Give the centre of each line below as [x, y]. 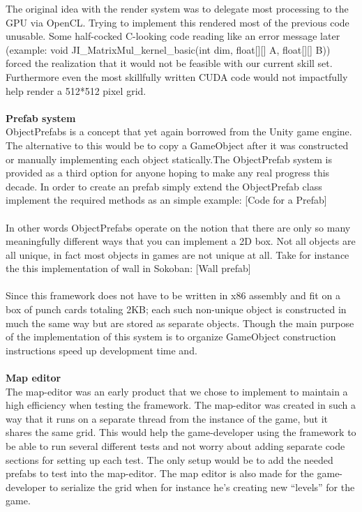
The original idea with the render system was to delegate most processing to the [177, 8]
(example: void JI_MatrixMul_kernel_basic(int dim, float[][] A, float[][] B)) [168, 49]
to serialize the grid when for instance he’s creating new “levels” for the [202, 487]
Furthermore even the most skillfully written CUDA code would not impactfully [177, 76]
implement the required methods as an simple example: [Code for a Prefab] [166, 200]
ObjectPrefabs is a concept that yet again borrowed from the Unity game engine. [179, 131]
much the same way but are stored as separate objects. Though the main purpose [180, 323]
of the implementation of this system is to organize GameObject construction [171, 337]
